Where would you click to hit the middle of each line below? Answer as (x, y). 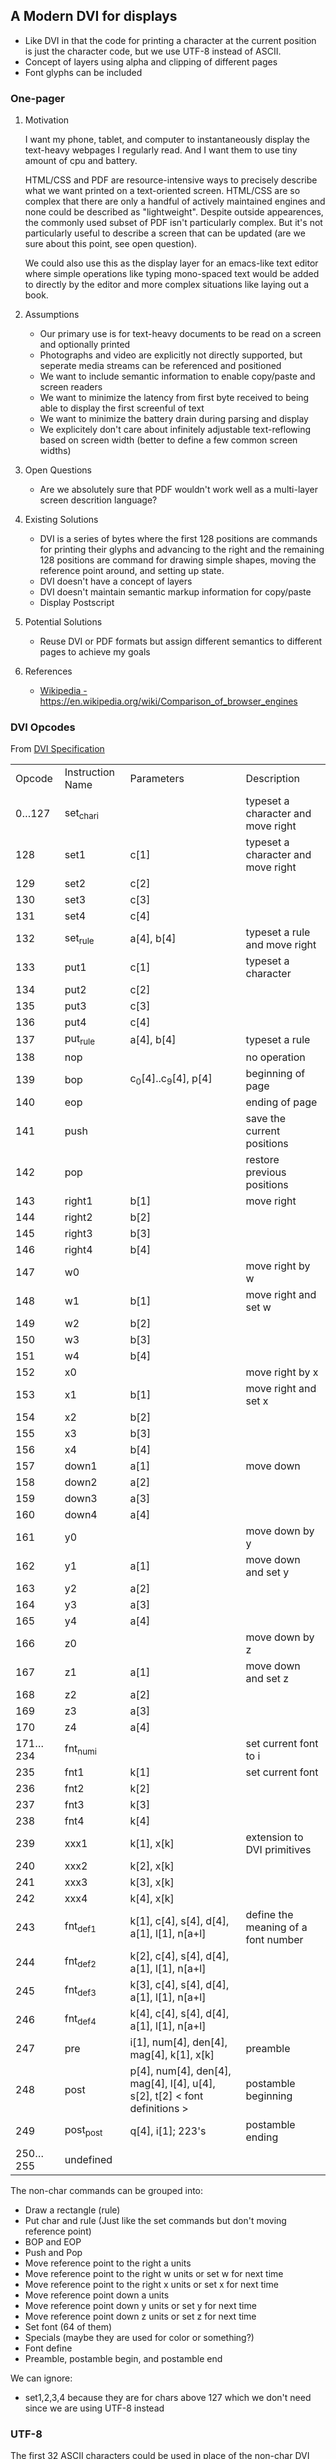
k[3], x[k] (152, 1882)
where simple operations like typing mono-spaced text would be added (172, 274)
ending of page (281, 1102)
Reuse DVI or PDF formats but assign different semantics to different (181, 641)
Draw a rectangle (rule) (72, 2210)
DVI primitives (278, 1849)
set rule (79, 938)
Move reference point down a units (97, 2295)
